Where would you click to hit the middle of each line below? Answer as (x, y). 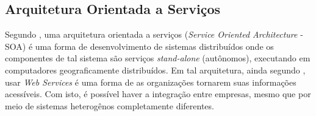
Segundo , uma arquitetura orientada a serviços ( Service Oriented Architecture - (154, 34)
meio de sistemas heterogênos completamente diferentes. (110, 105)
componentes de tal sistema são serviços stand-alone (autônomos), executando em (158, 58)
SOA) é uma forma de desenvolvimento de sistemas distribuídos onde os (139, 46)
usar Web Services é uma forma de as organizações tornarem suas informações (151, 82)
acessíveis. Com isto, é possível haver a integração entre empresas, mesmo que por (158, 94)
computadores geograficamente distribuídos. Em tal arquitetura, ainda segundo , (155, 70)
